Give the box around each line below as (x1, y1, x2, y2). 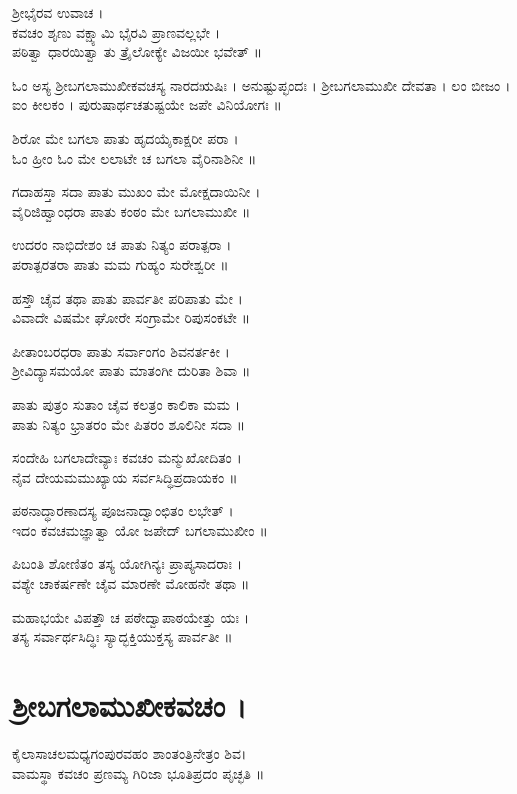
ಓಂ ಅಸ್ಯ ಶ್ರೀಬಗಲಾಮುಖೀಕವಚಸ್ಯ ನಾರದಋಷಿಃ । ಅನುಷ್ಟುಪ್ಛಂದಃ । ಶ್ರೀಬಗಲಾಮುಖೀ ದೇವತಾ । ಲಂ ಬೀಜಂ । (12, 74, 511, 95)
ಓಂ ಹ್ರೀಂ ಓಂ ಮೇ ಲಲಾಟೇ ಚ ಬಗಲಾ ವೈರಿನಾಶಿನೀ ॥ (12, 147, 257, 168)
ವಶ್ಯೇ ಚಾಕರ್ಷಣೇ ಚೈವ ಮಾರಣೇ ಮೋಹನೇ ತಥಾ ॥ (12, 573, 250, 594)
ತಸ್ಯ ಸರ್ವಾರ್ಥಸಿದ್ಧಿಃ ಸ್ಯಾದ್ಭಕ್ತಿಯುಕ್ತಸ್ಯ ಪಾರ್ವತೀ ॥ (12, 626, 233, 647)
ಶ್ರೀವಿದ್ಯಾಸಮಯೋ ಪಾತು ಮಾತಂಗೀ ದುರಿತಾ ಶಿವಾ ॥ (12, 360, 251, 381)
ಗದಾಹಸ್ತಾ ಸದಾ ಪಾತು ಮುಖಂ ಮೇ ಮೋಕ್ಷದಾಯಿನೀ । (12, 181, 261, 202)
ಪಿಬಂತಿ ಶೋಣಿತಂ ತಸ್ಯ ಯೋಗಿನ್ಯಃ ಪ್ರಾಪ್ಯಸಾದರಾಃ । (12, 553, 242, 574)
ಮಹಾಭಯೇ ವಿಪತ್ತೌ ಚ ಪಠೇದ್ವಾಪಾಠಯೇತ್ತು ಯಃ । (12, 606, 250, 627)
